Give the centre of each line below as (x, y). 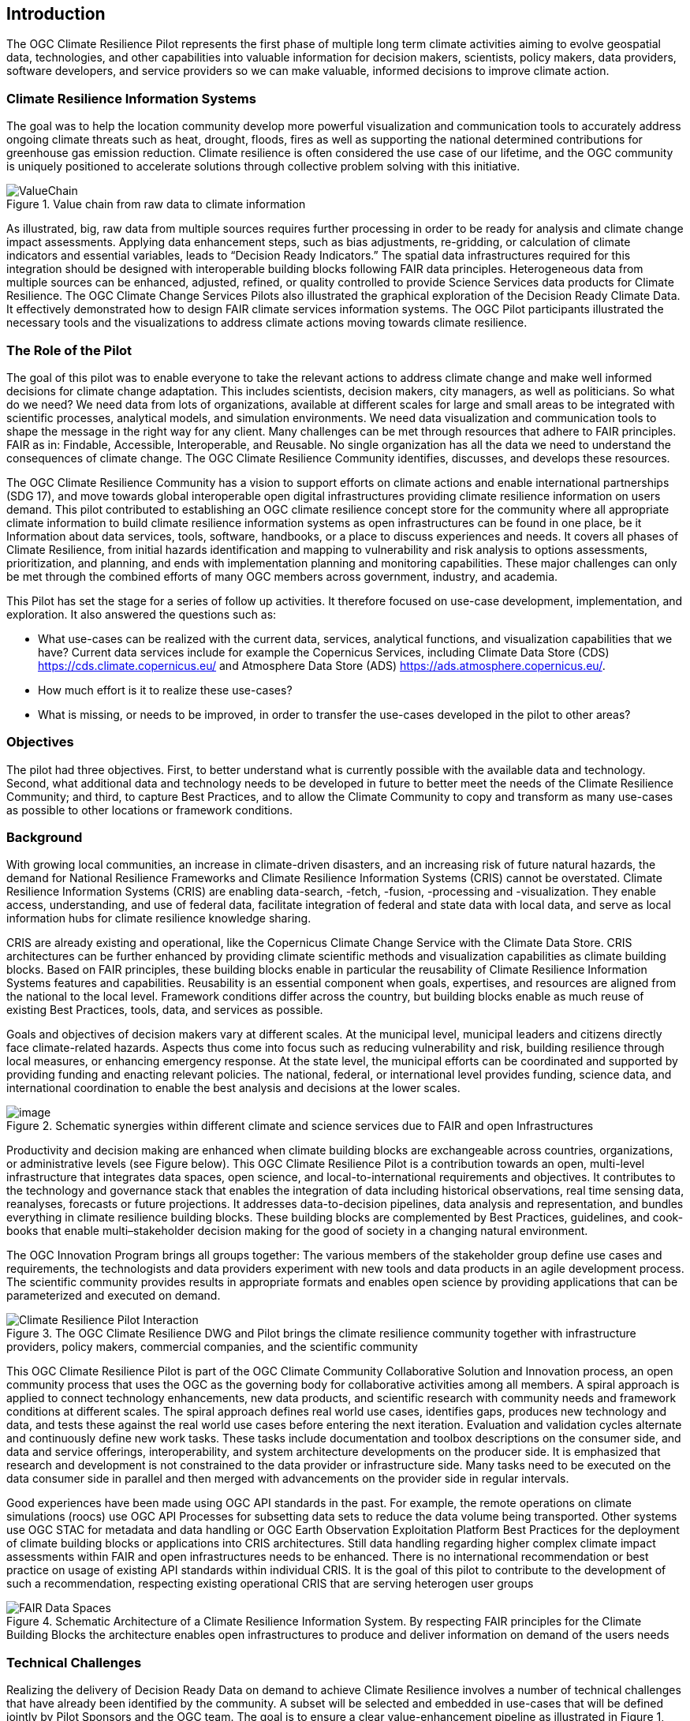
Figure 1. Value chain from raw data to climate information (156, 204)
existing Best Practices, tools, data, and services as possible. (165, 1010)
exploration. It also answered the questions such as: (142, 614)
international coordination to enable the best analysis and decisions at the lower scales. (233, 1088)
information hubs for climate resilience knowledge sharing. (159, 918)
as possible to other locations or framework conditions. (150, 810)
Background (45, 838)
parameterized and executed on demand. (114, 1296)
